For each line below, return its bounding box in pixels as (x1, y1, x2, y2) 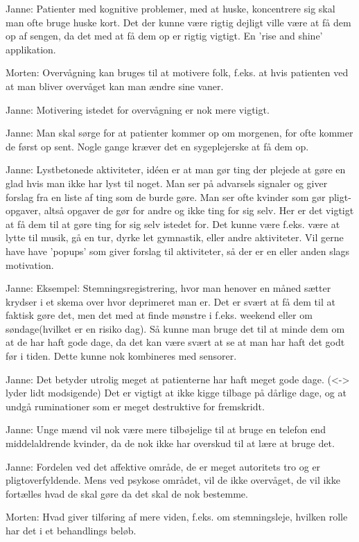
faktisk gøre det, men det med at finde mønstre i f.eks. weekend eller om (6, 308, 313, 322)
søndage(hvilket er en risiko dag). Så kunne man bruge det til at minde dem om (6, 321, 345, 335)
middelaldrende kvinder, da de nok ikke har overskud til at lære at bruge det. (6, 436, 335, 451)
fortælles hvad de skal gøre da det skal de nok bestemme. (6, 486, 248, 500)
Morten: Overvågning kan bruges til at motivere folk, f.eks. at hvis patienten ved (6, 65, 349, 80)
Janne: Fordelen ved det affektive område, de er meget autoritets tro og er (6, 459, 321, 473)
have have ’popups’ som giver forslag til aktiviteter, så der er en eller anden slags (6, 243, 350, 258)
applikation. (6, 42, 56, 56)
